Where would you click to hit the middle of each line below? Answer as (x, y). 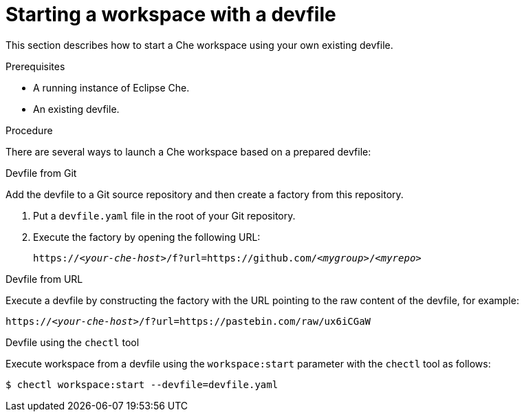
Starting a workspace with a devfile (171, 14)
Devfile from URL (44, 279)
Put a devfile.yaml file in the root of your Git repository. (164, 215)
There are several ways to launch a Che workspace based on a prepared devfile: (188, 151)
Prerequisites (35, 66)
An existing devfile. (76, 109)
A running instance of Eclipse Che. (111, 87)
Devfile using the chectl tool (73, 342)
